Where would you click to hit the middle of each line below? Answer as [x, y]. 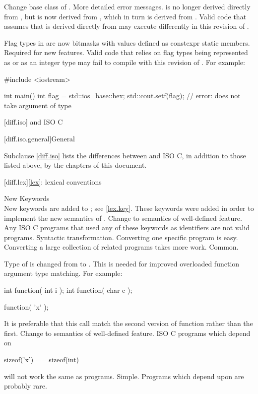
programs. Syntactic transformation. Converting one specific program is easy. [121, 237]
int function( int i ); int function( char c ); [68, 290]
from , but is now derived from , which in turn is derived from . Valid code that [125, 16]
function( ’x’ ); [26, 306]
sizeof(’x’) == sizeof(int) [42, 360]
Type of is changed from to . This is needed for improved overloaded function [122, 263]
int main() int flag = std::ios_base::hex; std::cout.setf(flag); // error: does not [122, 96]
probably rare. [26, 386]
